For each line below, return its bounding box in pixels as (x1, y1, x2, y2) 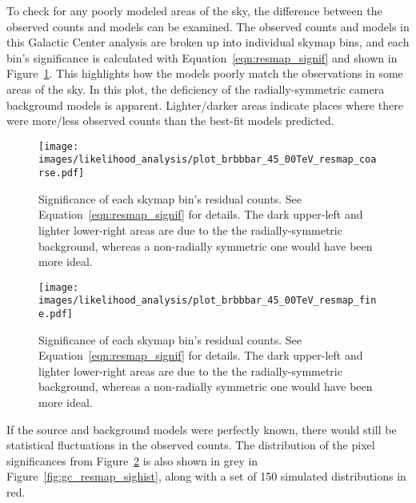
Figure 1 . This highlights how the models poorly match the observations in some (6, 65, 403, 82)
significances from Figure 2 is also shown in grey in (6, 452, 258, 469)
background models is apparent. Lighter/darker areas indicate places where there (6, 96, 403, 113)
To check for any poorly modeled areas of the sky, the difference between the (6, 2, 382, 18)
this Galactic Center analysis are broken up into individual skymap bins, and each (6, 34, 410, 50)
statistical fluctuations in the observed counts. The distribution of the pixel (6, 437, 375, 453)
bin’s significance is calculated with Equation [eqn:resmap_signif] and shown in (6, 49, 398, 66)
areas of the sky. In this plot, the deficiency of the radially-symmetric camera (6, 80, 385, 97)
